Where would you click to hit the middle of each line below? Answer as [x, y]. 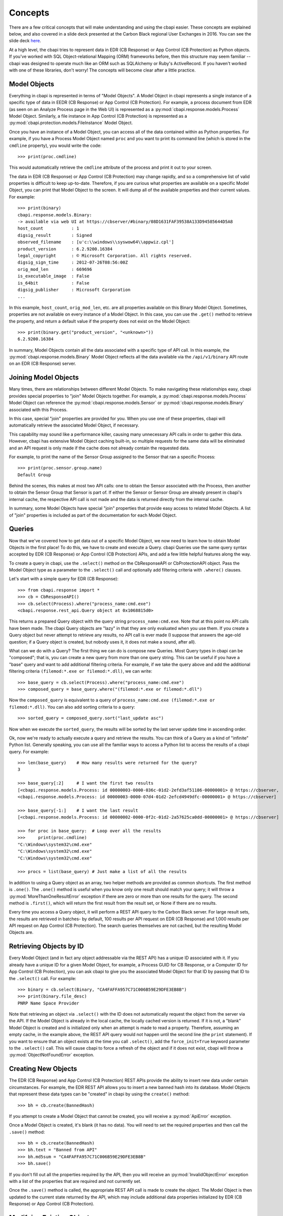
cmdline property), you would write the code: [55, 145]
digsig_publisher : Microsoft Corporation [74, 290]
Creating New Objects [43, 1069]
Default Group [34, 475]
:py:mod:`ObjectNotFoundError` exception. [52, 1055]
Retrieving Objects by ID [46, 946]
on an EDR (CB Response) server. [43, 364]
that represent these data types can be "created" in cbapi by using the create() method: [99, 1094]
